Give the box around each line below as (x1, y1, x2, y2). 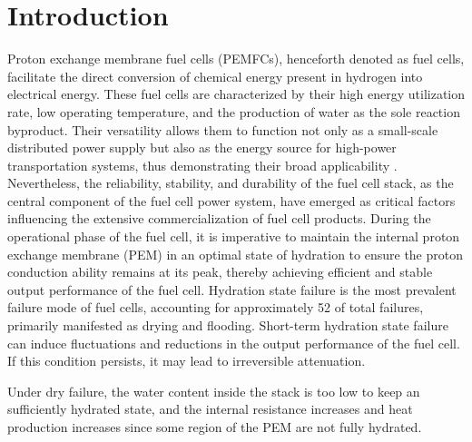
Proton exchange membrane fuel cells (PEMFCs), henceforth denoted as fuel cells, (7, 49, 465, 68)
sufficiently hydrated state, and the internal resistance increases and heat (7, 399, 413, 418)
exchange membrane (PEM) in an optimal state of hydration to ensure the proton (7, 244, 463, 263)
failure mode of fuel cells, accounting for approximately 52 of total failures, (7, 298, 424, 317)
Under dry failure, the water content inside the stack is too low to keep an (7, 381, 420, 400)
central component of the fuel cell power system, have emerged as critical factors (7, 191, 456, 210)
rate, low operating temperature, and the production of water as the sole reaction (7, 102, 460, 121)
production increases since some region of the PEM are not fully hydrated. (7, 417, 422, 436)
